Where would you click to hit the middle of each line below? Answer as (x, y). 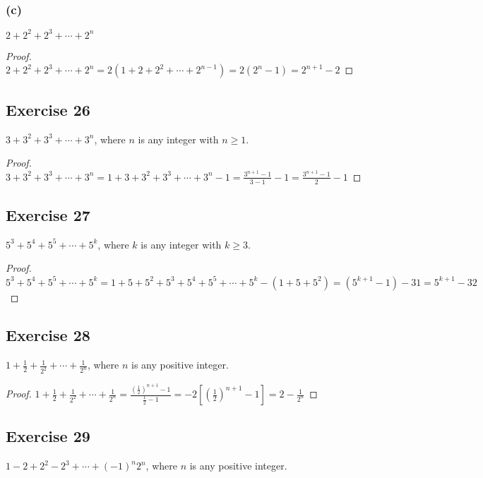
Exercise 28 (48, 335)
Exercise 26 (48, 109)
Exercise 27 (48, 215)
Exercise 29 (48, 436)
